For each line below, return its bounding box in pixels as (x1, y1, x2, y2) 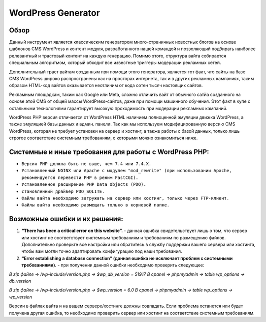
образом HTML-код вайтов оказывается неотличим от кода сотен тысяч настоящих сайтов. (9, 83, 203, 88)
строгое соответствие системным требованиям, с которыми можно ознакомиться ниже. (9, 135, 198, 141)
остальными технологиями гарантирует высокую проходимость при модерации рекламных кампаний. (9, 105, 228, 111)
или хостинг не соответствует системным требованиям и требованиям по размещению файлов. (21, 234, 226, 240)
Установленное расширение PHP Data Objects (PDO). (21, 182, 146, 187)
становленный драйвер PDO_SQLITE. (21, 188, 105, 194)
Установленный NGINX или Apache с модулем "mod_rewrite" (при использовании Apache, (21, 168, 232, 174)
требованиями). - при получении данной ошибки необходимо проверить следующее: (21, 262, 204, 268)
